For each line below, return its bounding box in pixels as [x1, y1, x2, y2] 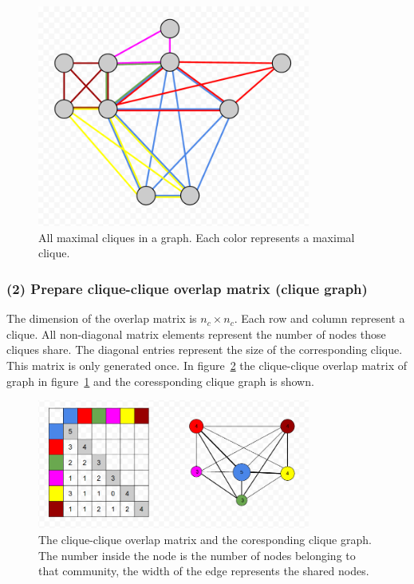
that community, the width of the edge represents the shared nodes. [38, 562, 369, 579]
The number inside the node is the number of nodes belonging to [38, 546, 356, 563]
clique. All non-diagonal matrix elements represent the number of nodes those [6, 325, 386, 342]
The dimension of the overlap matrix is [6, 310, 197, 327]
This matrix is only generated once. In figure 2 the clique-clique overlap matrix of [6, 357, 408, 374]
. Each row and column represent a [234, 310, 405, 327]
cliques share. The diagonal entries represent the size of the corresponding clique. [6, 341, 403, 358]
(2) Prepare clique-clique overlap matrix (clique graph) [6, 278, 368, 298]
